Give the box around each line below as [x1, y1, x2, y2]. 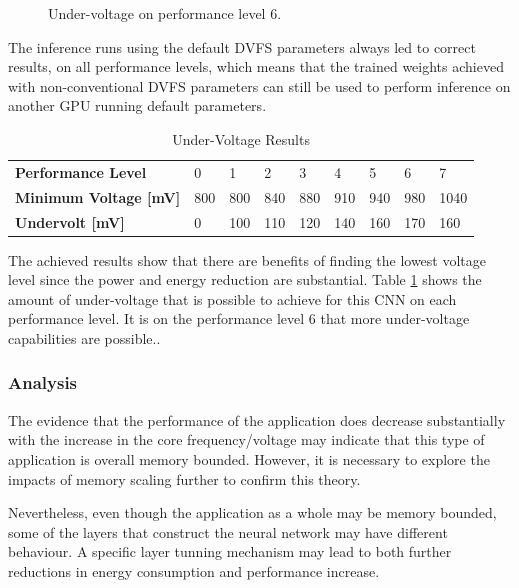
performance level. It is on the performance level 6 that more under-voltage [8, 308, 470, 329]
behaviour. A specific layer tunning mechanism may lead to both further [8, 541, 452, 562]
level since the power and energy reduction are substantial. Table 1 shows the [8, 269, 482, 290]
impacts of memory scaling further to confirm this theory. [8, 468, 361, 489]
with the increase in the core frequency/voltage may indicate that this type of [8, 429, 485, 450]
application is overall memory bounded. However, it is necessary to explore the [8, 448, 490, 469]
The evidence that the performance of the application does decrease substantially [8, 409, 506, 430]
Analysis [8, 370, 78, 395]
